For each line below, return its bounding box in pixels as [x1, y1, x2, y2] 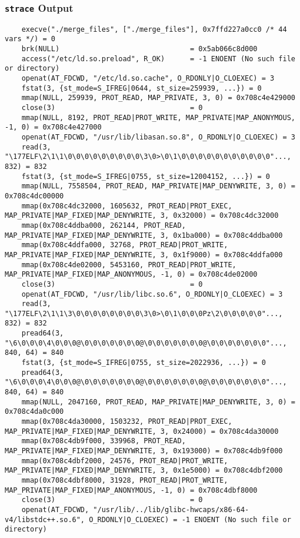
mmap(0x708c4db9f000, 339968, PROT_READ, [21, 437, 186, 446]
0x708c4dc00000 [5, 191, 64, 200]
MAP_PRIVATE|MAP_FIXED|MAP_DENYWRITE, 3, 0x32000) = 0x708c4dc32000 [5, 211, 279, 220]
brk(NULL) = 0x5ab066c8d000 [21, 45, 258, 54]
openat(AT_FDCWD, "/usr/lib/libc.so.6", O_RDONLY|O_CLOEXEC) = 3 [21, 290, 283, 298]
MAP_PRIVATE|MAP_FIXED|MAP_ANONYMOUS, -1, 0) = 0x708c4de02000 [5, 270, 258, 279]
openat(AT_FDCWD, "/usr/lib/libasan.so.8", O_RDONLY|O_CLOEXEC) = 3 [21, 133, 295, 141]
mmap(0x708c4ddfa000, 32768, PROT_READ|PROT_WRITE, [21, 241, 228, 250]
